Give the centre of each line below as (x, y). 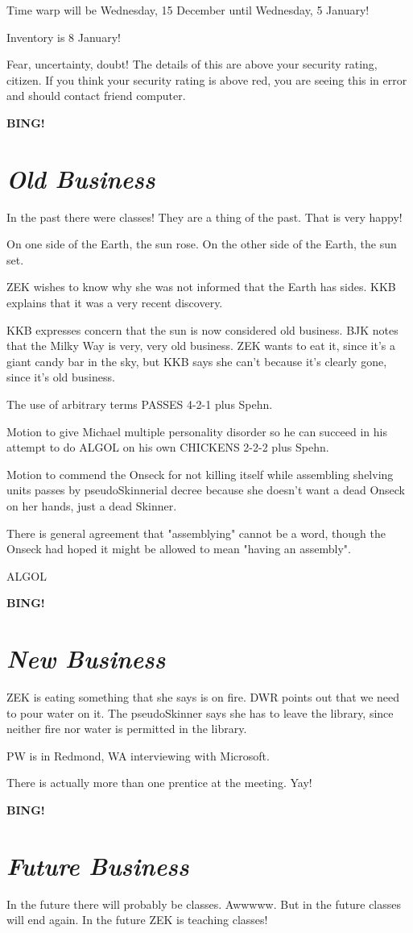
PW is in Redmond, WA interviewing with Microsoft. (138, 755)
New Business (86, 659)
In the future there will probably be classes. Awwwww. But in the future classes (204, 904)
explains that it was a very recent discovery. (115, 303)
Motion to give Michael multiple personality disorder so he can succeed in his (197, 431)
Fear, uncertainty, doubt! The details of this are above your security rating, (192, 64)
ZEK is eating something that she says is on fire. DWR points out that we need (203, 697)
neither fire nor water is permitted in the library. (127, 729)
